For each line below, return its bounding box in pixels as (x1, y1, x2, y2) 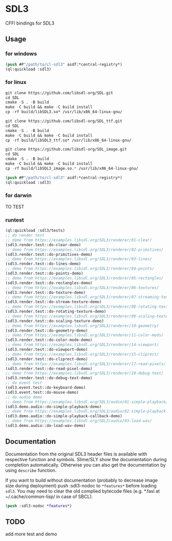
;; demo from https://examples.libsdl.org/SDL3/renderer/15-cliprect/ (5, 352, 159, 357)
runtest (5, 216, 24, 223)
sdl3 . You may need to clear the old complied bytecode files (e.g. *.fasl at (5, 488, 160, 494)
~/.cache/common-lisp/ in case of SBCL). (5, 493, 93, 500)
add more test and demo (5, 531, 57, 537)
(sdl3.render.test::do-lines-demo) (5, 262, 81, 267)
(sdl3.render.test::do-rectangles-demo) (5, 280, 93, 286)
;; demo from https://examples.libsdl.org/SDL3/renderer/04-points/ (5, 266, 155, 271)
